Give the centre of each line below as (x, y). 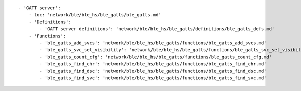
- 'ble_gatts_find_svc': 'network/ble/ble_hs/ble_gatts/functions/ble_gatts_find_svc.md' (153, 78)
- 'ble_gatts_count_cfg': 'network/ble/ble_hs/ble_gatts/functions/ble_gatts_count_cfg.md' (156, 57)
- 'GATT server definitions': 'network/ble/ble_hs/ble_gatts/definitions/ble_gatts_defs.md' (157, 29)
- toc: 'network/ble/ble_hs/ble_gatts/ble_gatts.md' (95, 15)
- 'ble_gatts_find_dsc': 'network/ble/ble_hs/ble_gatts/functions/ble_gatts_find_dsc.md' (153, 71)
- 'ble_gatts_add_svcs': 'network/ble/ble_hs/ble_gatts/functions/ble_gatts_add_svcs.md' (153, 43)
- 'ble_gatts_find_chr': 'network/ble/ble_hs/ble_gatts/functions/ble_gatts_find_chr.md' (153, 64)
